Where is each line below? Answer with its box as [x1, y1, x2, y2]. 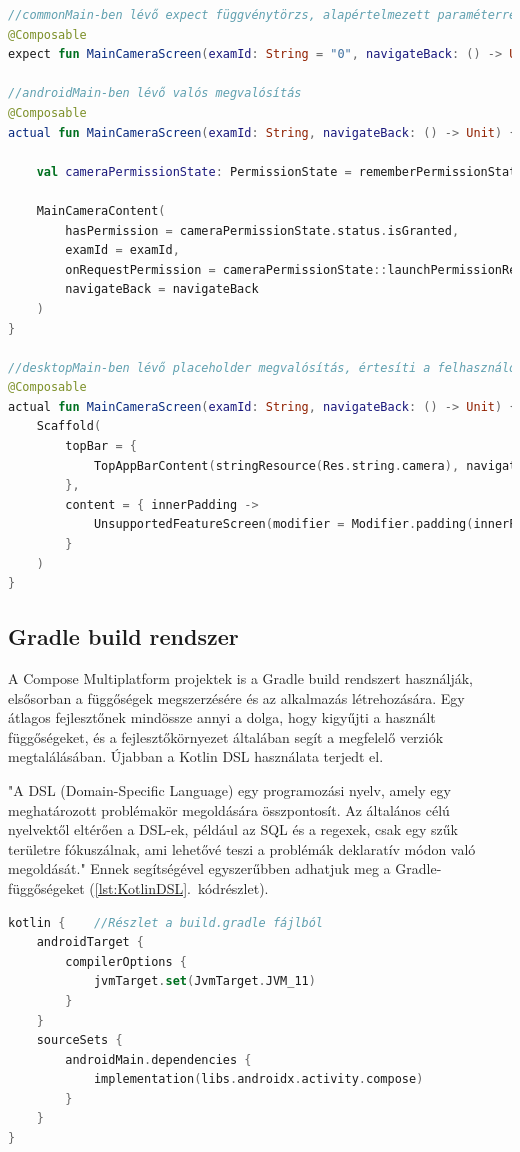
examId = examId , [65, 243, 180, 258]
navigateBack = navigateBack [65, 282, 259, 297]
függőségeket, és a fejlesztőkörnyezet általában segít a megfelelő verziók [8, 726, 444, 747]
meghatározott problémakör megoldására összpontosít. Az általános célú [8, 799, 450, 820]
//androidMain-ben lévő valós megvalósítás [8, 86, 302, 101]
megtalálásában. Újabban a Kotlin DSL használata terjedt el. [8, 746, 384, 767]
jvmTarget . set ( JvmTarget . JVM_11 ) [93, 974, 316, 989]
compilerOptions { [65, 954, 187, 969]
